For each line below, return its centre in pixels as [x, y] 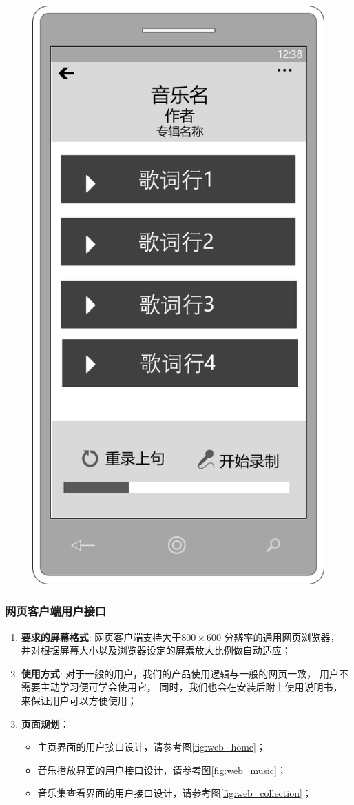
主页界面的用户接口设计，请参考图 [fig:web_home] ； [152, 747]
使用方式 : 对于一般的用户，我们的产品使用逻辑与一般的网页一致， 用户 [180, 673]
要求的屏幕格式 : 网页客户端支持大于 [101, 636]
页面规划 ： [45, 723]
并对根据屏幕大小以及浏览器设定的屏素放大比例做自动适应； [156, 650]
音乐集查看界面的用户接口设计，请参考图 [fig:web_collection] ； [175, 793]
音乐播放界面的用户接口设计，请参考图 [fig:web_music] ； [162, 770]
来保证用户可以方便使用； [79, 700]
